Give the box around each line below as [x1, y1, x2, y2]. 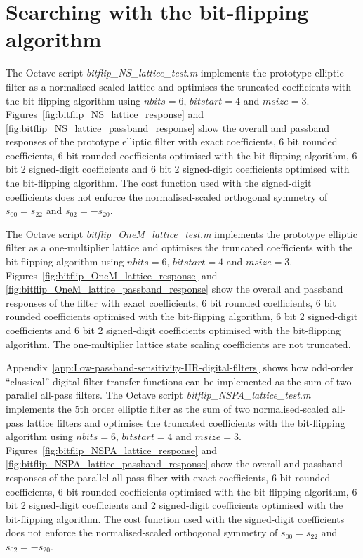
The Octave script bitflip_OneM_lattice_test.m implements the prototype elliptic [6, 226, 357, 241]
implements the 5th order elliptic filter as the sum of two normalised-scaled [6, 401, 329, 416]
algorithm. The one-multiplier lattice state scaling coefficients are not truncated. [6, 336, 351, 351]
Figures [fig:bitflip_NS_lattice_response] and [6, 107, 204, 121]
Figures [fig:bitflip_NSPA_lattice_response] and [6, 442, 217, 457]
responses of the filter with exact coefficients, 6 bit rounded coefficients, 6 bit [6, 295, 336, 310]
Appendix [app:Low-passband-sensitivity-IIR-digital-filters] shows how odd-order [6, 360, 354, 375]
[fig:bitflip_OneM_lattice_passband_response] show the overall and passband [6, 281, 343, 296]
